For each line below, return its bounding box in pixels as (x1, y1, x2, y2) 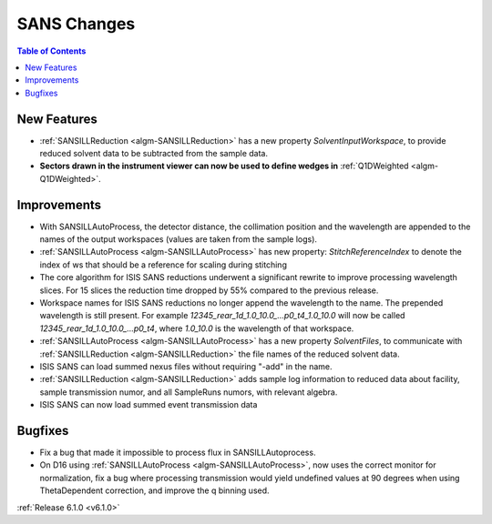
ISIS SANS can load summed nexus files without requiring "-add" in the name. (39, 361, 333, 372)
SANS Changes (16, 14, 136, 34)
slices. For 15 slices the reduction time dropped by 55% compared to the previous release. (39, 285, 379, 296)
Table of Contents (16, 45, 87, 56)
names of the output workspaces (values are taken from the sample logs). (39, 234, 318, 245)
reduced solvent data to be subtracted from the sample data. (39, 148, 269, 159)
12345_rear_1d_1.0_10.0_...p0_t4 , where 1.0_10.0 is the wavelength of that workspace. (39, 323, 354, 334)
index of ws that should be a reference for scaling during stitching (39, 259, 287, 270)
